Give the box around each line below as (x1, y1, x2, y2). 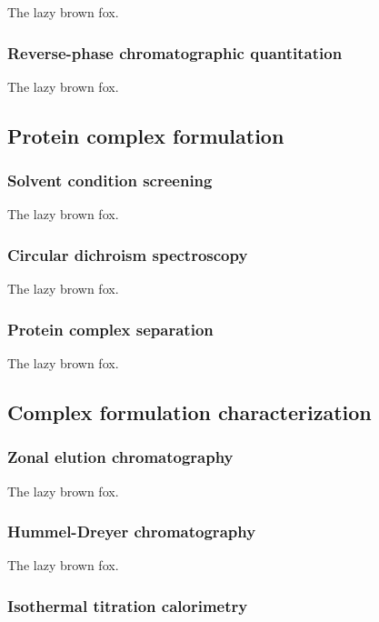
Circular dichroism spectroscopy (7, 243, 248, 266)
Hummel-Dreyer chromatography (7, 520, 256, 543)
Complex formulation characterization (7, 398, 372, 426)
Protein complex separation (7, 317, 214, 340)
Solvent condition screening (7, 169, 213, 192)
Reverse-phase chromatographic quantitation (7, 41, 343, 64)
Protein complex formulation (7, 121, 284, 149)
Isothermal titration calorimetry (7, 594, 248, 617)
